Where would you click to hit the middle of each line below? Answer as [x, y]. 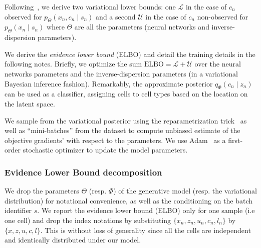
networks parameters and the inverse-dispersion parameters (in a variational [121, 73]
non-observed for [223, 16]
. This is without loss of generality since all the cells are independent [146, 230]
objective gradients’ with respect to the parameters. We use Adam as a [115, 140]
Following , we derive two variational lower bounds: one [90, 6]
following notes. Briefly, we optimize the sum [73, 64]
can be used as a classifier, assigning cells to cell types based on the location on [126, 94]
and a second [116, 16]
